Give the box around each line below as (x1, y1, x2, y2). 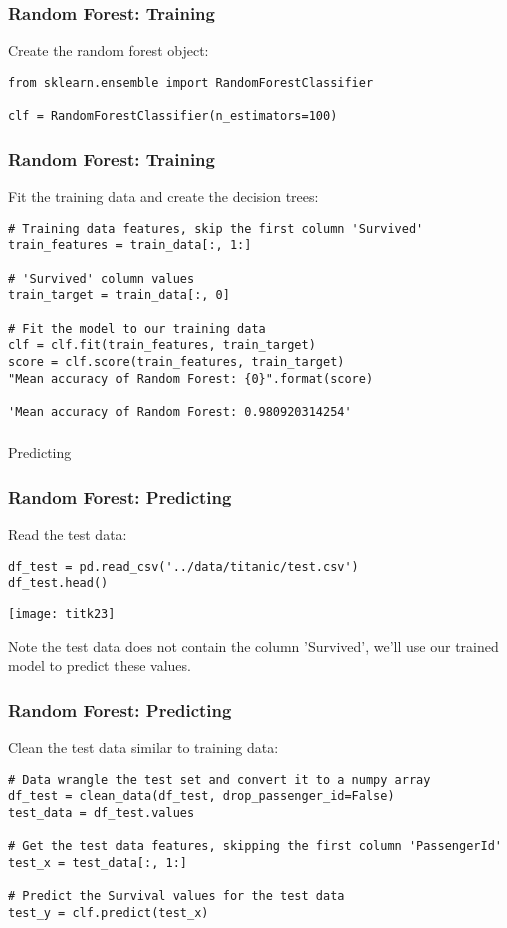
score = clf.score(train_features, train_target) (8, 354, 345, 369)
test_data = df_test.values (8, 806, 195, 821)
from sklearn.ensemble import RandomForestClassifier (8, 75, 374, 90)
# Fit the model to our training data (8, 321, 266, 336)
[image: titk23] (8, 607, 116, 622)
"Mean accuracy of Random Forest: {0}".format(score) (8, 371, 374, 386)
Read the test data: (8, 524, 127, 545)
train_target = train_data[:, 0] (8, 288, 230, 303)
